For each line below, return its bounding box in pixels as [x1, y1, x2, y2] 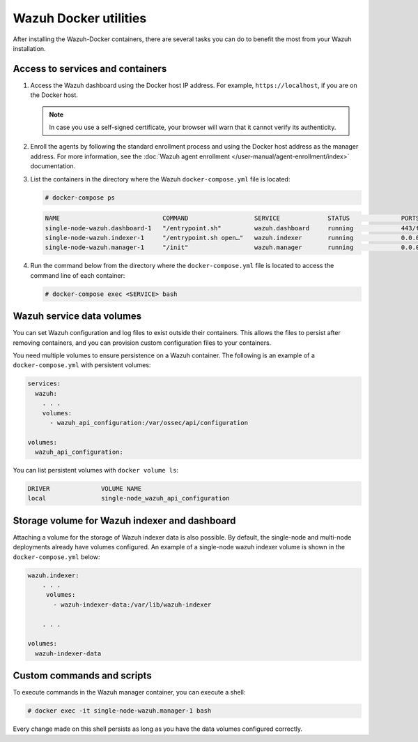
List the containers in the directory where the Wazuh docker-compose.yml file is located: [30, 175, 291, 183]
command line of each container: [30, 271, 125, 279]
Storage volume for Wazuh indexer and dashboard [13, 514, 236, 526]
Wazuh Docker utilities [13, 10, 147, 26]
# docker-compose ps [45, 193, 115, 202]
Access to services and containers [13, 63, 167, 75]
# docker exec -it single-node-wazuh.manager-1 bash [27, 707, 212, 715]
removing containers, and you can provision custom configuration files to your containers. [13, 339, 272, 347]
